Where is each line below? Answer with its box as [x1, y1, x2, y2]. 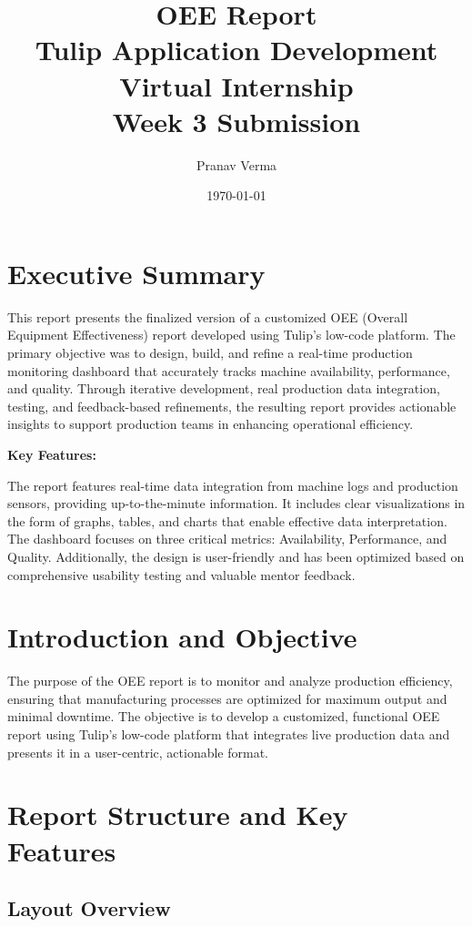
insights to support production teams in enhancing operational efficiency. [7, 414, 414, 433]
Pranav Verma [196, 155, 277, 174]
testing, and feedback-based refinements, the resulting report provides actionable [7, 396, 457, 415]
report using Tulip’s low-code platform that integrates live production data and [7, 725, 450, 744]
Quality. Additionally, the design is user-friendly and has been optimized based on [7, 546, 465, 565]
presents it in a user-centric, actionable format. [7, 742, 268, 761]
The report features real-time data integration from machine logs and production [7, 475, 458, 494]
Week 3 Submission [112, 102, 361, 139]
